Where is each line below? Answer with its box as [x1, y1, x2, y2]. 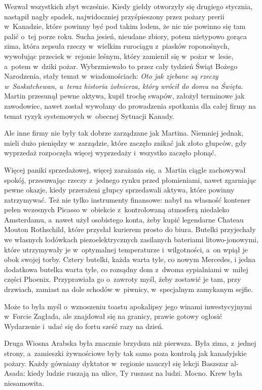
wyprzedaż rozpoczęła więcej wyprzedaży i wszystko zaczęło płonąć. [4, 147, 216, 158]
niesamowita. [4, 377, 45, 388]
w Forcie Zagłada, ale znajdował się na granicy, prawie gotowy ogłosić [4, 311, 222, 321]
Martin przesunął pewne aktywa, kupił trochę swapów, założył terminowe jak [4, 90, 245, 101]
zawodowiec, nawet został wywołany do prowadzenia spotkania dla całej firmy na [4, 100, 256, 111]
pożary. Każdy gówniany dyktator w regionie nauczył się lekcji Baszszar [4, 357, 229, 368]
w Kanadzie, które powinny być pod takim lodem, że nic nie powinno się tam [4, 21, 246, 31]
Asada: [4, 368, 25, 378]
